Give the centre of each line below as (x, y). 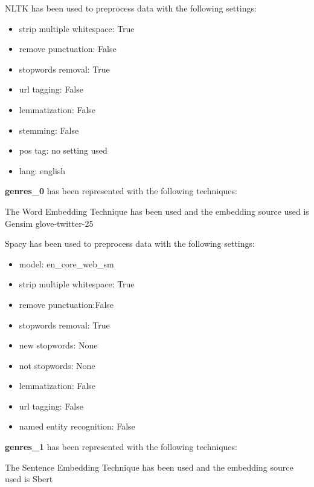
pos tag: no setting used (63, 150)
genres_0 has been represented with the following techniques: (121, 191)
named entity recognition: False (77, 426)
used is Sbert (29, 479)
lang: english (42, 170)
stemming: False (49, 130)
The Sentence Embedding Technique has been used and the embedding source (149, 467)
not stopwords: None (57, 365)
